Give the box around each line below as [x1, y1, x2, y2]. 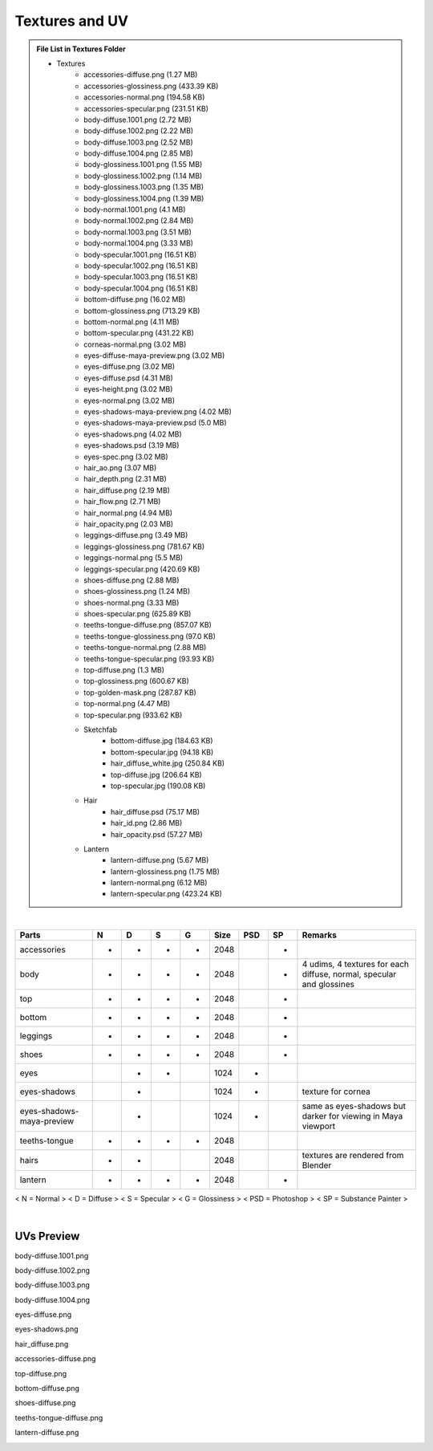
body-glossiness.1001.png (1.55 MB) [83, 160, 203, 169]
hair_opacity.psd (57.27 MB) [111, 829, 204, 839]
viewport [301, 1120, 336, 1132]
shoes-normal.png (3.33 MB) [83, 598, 180, 608]
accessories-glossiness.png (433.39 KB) [83, 81, 219, 91]
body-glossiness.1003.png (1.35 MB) [83, 182, 204, 192]
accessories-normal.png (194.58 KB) [83, 92, 205, 102]
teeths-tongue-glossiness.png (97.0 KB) [83, 631, 216, 641]
